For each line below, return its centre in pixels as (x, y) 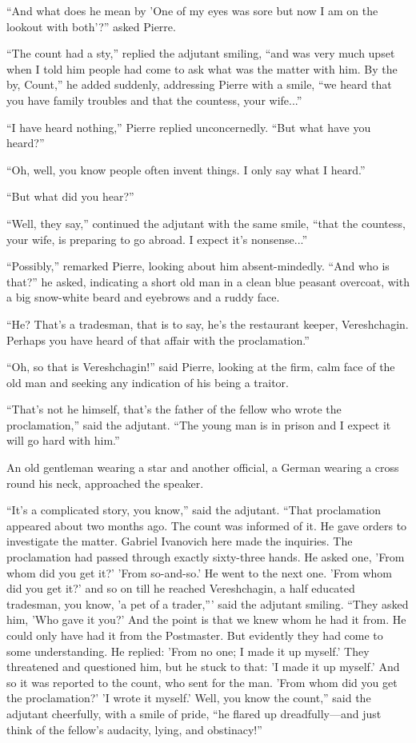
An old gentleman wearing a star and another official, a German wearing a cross (203, 467)
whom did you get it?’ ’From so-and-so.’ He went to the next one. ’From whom (200, 572)
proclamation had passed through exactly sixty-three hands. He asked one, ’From (206, 557)
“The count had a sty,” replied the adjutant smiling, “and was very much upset (201, 53)
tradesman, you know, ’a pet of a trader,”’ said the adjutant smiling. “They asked (208, 603)
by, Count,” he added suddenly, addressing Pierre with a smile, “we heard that (199, 84)
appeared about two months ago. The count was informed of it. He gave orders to (207, 525)
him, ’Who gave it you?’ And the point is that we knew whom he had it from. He (206, 619)
